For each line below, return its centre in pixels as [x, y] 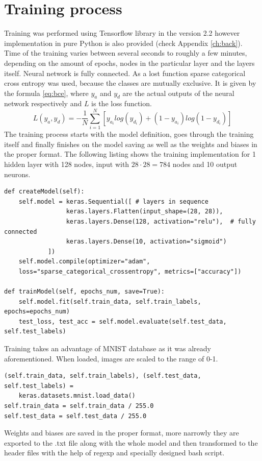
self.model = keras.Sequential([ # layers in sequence [113, 201]
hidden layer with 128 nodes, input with [67, 164]
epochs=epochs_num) [37, 312]
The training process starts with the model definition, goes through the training [129, 134]
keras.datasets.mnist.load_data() [77, 396]
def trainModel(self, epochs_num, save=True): [84, 292]
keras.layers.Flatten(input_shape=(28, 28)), [145, 212]
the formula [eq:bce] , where [46, 93]
